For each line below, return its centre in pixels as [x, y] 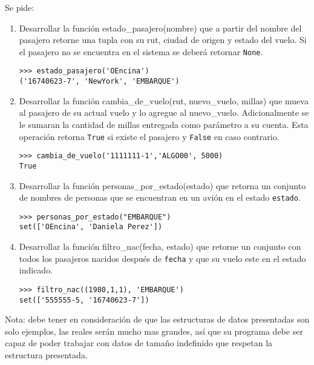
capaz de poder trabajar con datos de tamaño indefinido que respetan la [139, 343]
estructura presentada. [46, 355]
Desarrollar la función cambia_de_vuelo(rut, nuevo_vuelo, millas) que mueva [164, 100]
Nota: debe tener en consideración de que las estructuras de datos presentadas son [157, 319]
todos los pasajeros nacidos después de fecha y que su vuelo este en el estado [162, 258]
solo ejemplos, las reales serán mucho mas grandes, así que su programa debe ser [154, 331]
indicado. [36, 270]
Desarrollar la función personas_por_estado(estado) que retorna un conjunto [162, 185]
